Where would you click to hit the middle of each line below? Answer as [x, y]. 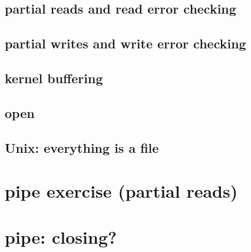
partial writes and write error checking [125, 43]
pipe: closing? [61, 237]
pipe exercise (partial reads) [121, 191]
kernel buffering [54, 78]
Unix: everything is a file [82, 147]
